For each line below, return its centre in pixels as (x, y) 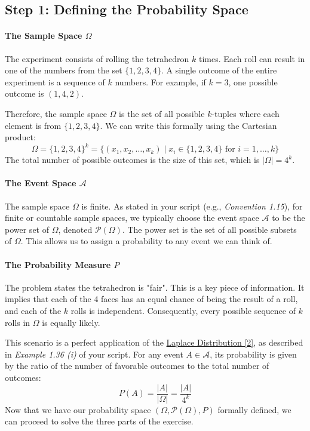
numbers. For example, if (160, 81)
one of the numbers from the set (64, 70)
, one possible (253, 81)
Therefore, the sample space (56, 113)
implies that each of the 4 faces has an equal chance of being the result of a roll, (151, 299)
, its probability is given (253, 354)
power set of (27, 229)
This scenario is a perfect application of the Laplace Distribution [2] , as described (154, 342)
